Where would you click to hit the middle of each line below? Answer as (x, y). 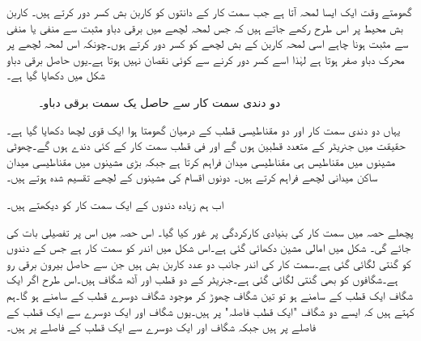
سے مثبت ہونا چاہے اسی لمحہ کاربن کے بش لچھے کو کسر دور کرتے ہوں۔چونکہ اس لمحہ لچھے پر (208, 43)
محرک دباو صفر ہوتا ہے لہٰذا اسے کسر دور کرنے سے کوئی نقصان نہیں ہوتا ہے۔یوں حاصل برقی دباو (206, 59)
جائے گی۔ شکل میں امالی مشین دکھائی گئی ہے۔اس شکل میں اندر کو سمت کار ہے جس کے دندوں (209, 247)
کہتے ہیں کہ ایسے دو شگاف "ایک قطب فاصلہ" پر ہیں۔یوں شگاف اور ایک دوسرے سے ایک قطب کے (210, 311)
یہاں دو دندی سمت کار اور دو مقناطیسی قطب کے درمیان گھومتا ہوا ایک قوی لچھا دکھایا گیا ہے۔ (204, 129)
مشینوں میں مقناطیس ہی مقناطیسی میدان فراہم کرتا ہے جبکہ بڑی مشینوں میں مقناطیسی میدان (201, 161)
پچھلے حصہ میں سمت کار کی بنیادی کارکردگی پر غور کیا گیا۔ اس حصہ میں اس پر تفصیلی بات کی (210, 231)
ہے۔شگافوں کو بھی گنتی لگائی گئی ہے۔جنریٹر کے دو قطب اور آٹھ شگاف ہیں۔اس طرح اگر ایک (202, 279)
